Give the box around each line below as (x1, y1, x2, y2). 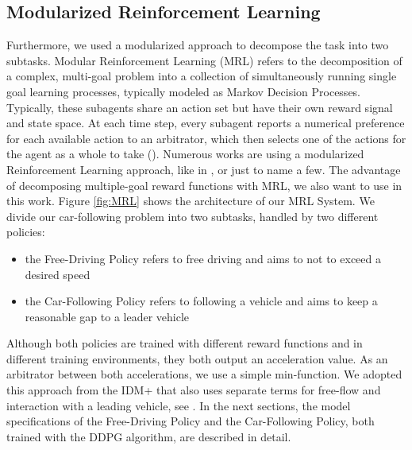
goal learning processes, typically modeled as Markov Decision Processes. (6, 83, 361, 99)
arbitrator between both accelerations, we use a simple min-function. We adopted (6, 366, 402, 382)
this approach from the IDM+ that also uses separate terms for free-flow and (6, 382, 381, 398)
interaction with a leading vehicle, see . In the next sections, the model (6, 397, 351, 413)
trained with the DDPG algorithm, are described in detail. (6, 428, 291, 444)
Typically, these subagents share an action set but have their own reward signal (6, 99, 393, 115)
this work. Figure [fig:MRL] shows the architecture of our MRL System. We (6, 192, 375, 209)
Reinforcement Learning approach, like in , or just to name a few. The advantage (6, 161, 401, 177)
